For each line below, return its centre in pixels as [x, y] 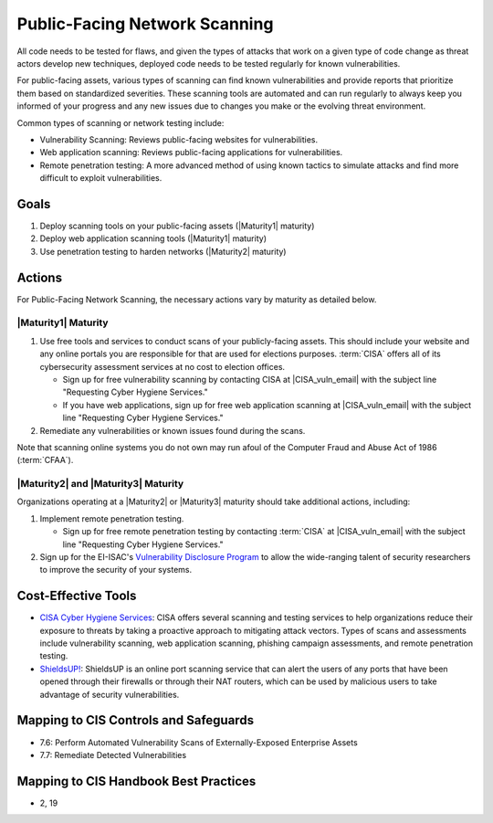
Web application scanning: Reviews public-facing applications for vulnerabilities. [191, 153]
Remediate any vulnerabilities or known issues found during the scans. [173, 430]
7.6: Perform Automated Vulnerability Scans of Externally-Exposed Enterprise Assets [199, 742]
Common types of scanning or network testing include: [121, 122]
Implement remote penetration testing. [112, 518]
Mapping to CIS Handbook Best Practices [136, 781]
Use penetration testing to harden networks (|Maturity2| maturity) [163, 251]
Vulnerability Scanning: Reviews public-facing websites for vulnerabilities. [179, 139]
